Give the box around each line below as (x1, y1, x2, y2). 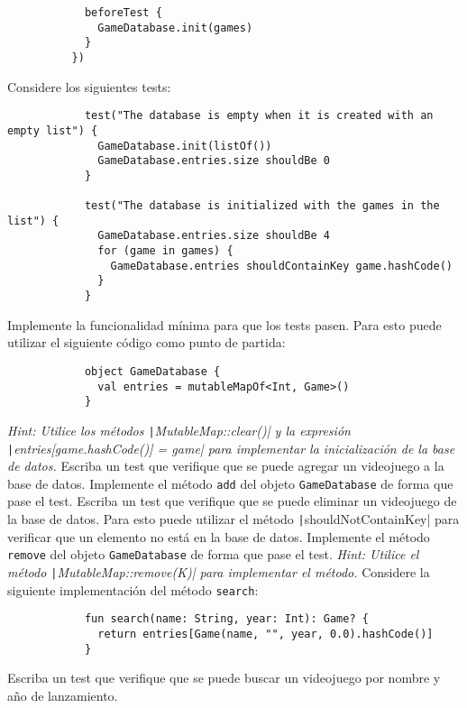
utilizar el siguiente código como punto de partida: (7, 333, 286, 352)
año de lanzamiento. (7, 685, 118, 704)
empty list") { (7, 124, 98, 137)
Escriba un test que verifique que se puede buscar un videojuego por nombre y (7, 668, 441, 687)
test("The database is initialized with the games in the (84, 199, 440, 213)
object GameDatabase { (84, 364, 221, 378)
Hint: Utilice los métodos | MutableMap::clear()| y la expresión (7, 420, 351, 439)
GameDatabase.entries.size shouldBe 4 (97, 229, 330, 243)
